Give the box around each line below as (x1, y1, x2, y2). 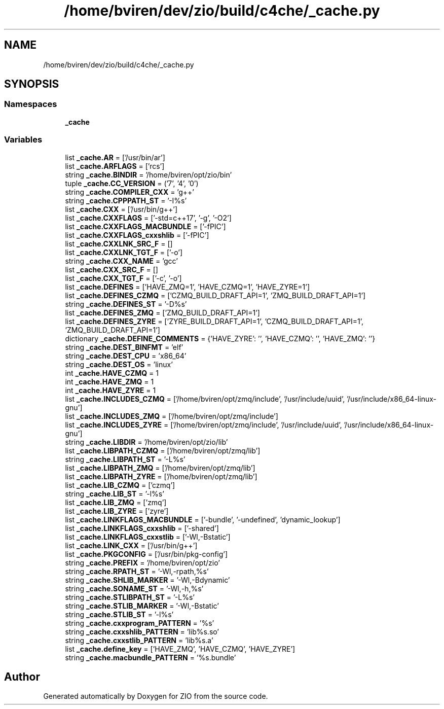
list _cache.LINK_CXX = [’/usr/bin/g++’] (65, 541, 198, 550)
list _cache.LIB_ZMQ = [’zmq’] (65, 498, 167, 507)
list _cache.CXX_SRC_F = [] (65, 265, 158, 274)
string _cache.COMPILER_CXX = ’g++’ (65, 187, 194, 196)
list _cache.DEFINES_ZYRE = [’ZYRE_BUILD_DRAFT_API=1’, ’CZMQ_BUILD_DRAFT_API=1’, (65, 316, 364, 326)
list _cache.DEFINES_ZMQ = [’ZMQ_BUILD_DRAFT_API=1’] (65, 308, 260, 317)
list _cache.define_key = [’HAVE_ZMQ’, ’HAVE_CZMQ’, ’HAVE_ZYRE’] (65, 644, 295, 653)
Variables (4, 134, 43, 145)
